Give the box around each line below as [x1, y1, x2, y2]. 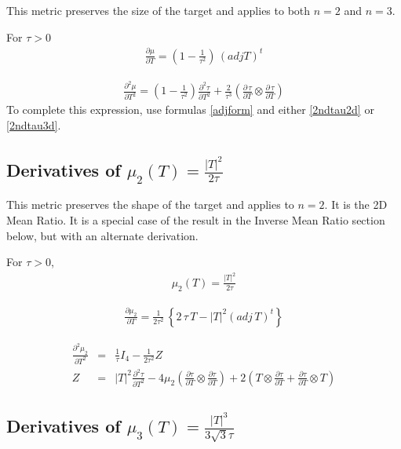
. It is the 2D [324, 196, 388, 213]
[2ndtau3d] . [6, 117, 61, 133]
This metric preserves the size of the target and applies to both [6, 2, 311, 18]
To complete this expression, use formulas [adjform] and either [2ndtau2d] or [6, 101, 374, 118]
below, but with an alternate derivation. [6, 227, 199, 243]
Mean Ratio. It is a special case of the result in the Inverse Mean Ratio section [6, 212, 385, 228]
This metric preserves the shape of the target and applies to [6, 196, 294, 213]
